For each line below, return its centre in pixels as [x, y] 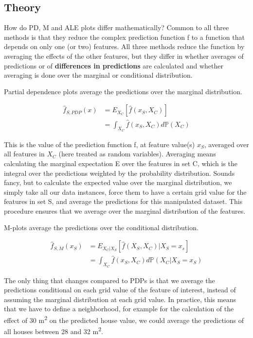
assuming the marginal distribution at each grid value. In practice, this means [120, 299]
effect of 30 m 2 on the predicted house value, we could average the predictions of [124, 319]
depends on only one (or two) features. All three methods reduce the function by [124, 46]
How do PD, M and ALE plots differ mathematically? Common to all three [117, 27]
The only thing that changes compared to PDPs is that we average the [109, 280]
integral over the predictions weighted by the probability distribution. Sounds [119, 173]
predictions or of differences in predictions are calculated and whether [114, 65]
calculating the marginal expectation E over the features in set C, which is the [121, 163]
